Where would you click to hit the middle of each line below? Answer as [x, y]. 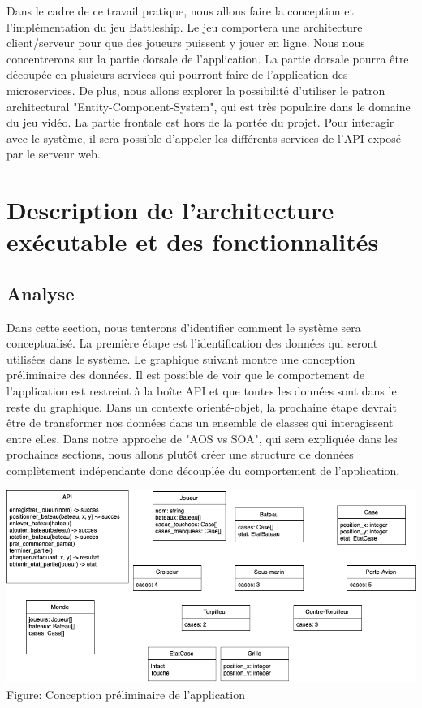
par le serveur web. [54, 154]
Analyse [41, 293]
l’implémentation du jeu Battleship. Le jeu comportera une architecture [185, 26]
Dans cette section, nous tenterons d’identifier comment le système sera [184, 327]
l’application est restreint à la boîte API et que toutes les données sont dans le [202, 391]
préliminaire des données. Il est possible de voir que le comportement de [186, 375]
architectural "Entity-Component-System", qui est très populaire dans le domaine [209, 106]
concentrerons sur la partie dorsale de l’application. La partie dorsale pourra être [208, 58]
